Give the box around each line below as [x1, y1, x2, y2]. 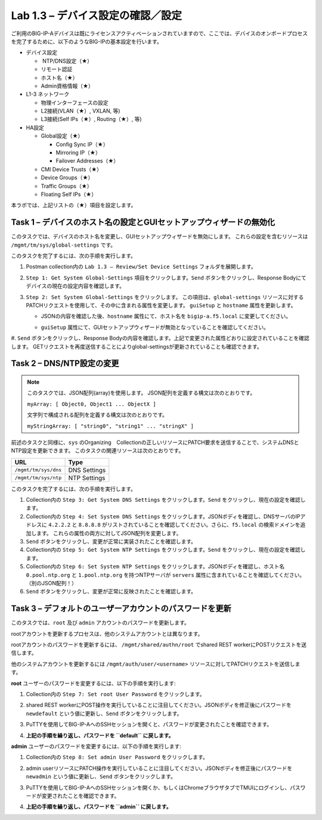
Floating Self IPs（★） [41, 191, 97, 198]
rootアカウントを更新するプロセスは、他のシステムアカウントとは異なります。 [11, 630, 203, 637]
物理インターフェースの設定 [41, 99, 109, 106]
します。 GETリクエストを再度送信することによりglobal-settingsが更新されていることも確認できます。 [11, 343, 262, 350]
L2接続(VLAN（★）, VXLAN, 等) [41, 107, 120, 114]
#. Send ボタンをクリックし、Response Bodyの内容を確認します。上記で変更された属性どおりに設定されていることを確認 [11, 334, 309, 342]
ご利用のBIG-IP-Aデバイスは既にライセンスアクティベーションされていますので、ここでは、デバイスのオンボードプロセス [11, 30, 308, 37]
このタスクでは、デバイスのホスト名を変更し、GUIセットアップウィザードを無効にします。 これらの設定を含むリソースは [11, 233, 308, 240]
